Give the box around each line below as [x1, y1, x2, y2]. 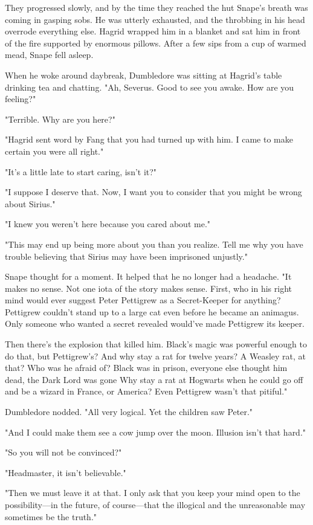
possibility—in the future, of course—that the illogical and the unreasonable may [5, 498, 306, 511]
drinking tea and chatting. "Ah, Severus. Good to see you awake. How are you [5, 80, 294, 93]
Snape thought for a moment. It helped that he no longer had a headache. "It [5, 270, 292, 283]
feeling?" [5, 92, 36, 105]
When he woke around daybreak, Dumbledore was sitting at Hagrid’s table [5, 68, 282, 81]
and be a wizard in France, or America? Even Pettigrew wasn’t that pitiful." [5, 385, 288, 398]
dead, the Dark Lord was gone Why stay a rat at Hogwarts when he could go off [5, 373, 303, 385]
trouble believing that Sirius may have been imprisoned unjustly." [5, 250, 248, 262]
